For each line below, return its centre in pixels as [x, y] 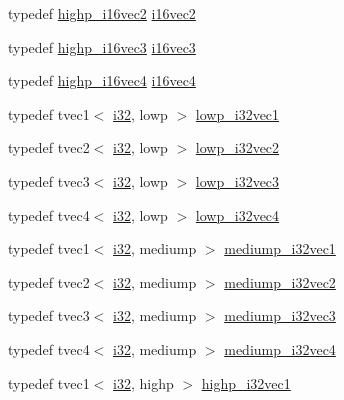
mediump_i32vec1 [280, 248]
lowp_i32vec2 [237, 147]
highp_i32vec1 [246, 382]
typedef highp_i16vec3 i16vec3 [102, 46]
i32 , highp [143, 382]
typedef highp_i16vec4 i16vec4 [102, 80]
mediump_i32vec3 [280, 315]
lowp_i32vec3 [237, 180]
